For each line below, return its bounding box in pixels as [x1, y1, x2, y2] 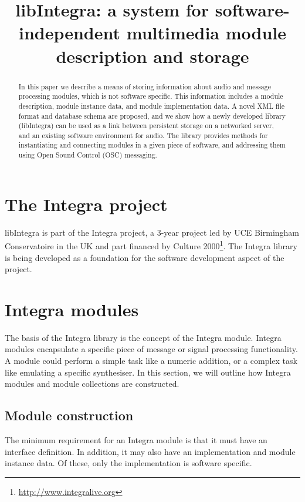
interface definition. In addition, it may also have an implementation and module [5, 445, 296, 457]
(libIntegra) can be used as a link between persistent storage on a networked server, [18, 121, 274, 130]
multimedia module [126, 21, 287, 45]
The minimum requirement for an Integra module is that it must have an [5, 434, 267, 446]
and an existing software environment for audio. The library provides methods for [18, 130, 268, 140]
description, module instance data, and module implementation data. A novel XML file [18, 101, 284, 111]
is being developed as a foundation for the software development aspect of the [5, 251, 284, 263]
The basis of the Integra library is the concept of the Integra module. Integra [5, 331, 282, 343]
